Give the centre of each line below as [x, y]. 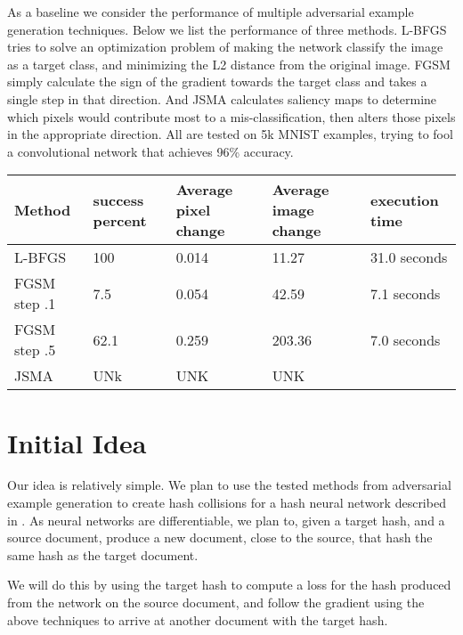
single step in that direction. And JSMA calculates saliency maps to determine [222, 98]
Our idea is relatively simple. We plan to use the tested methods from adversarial [229, 485]
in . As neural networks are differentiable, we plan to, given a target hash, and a [226, 520]
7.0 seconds [405, 339]
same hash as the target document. [103, 554]
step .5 [35, 350]
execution [404, 199]
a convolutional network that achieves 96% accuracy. [150, 151]
